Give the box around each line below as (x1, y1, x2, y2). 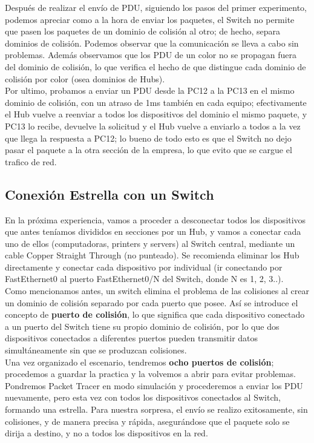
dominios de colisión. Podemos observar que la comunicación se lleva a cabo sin (5, 36, 299, 49)
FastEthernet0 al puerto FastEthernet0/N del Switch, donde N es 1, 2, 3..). (5, 272, 284, 285)
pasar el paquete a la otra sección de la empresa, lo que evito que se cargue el (5, 143, 292, 156)
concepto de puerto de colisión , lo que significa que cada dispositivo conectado (5, 308, 305, 321)
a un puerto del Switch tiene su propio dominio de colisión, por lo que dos (5, 320, 280, 332)
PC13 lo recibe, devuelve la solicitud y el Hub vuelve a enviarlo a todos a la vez (5, 119, 301, 132)
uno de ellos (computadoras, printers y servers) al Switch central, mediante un (5, 237, 295, 249)
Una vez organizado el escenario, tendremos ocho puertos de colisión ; (5, 355, 274, 368)
